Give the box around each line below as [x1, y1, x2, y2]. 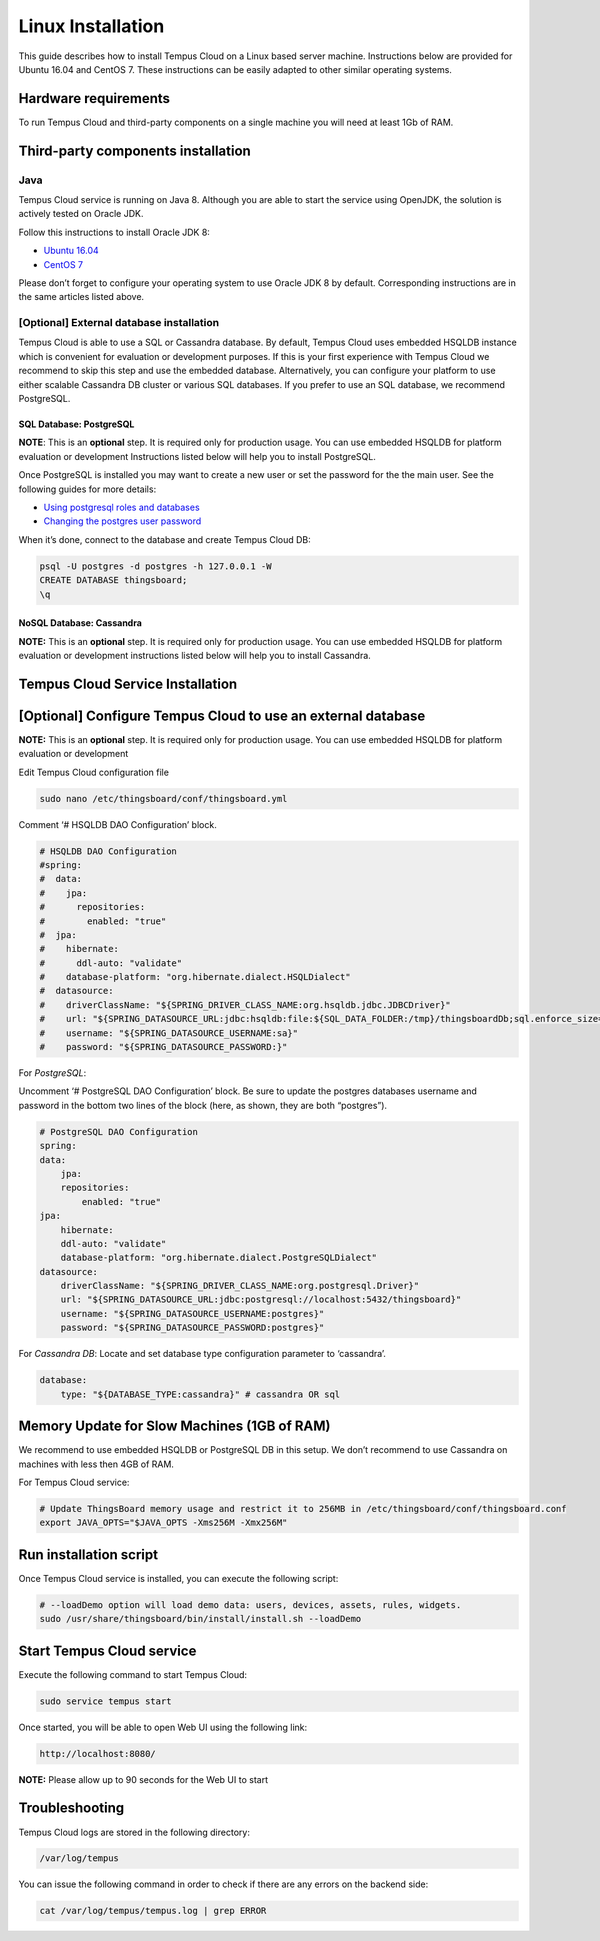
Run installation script [18, 1546, 159, 1563]
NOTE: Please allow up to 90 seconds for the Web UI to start [18, 1773, 269, 1785]
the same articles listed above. [18, 291, 145, 303]
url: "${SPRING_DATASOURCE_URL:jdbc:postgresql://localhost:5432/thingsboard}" [60, 1294, 462, 1305]
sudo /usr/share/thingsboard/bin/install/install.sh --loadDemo [39, 1613, 362, 1625]
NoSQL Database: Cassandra [18, 617, 142, 629]
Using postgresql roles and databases [43, 501, 200, 513]
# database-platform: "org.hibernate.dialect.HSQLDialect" [39, 971, 351, 983]
